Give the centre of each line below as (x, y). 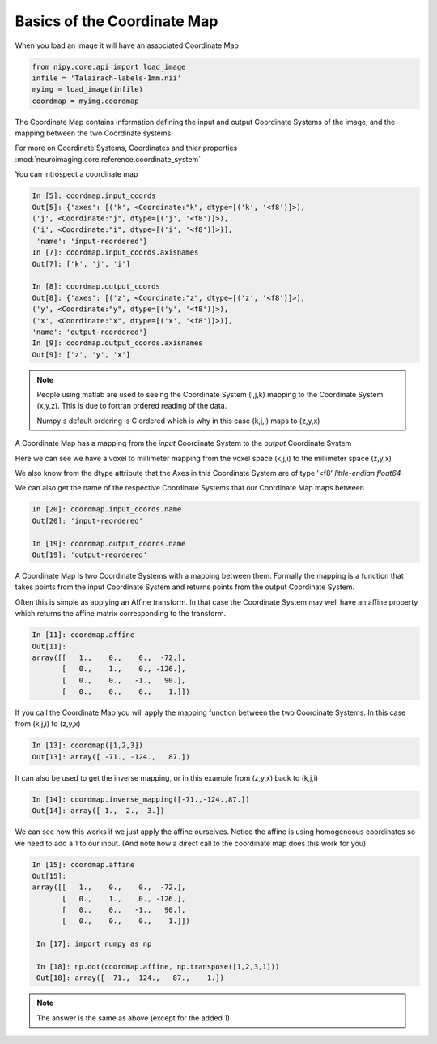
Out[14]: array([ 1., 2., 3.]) (98, 811)
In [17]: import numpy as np (94, 944)
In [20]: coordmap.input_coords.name (107, 509)
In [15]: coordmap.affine (83, 864)
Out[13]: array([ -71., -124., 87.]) (111, 757)
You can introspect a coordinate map (76, 174)
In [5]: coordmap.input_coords (94, 196)
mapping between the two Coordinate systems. (94, 133)
